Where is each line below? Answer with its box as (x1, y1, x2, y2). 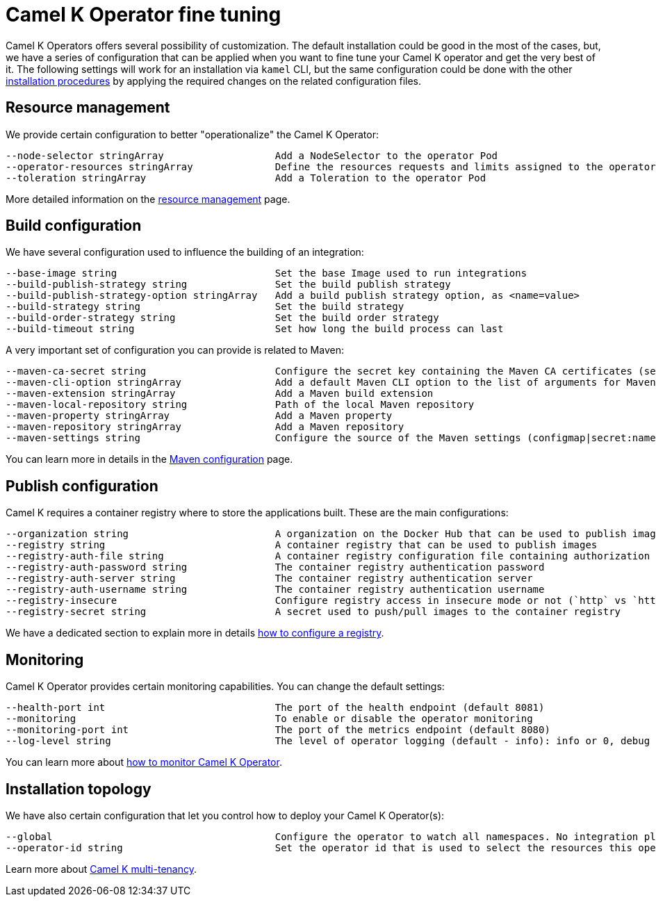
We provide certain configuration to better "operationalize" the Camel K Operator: (6, 128, 379, 140)
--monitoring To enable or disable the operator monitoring (6, 713, 533, 725)
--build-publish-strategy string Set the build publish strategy (6, 279, 451, 290)
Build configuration (6, 217, 142, 235)
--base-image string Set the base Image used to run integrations (6, 268, 527, 279)
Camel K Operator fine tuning (6, 3, 281, 26)
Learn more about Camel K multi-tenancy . (6, 862, 197, 875)
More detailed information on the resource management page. (6, 192, 290, 205)
